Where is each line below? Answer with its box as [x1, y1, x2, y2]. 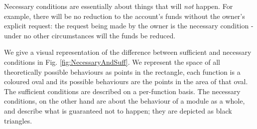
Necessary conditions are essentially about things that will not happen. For [4, 1, 233, 11]
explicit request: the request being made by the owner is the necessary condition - [4, 20, 254, 31]
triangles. [4, 115, 32, 126]
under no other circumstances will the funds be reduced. [4, 30, 176, 40]
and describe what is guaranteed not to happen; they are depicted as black [4, 105, 232, 116]
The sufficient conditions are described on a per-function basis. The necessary [4, 86, 241, 96]
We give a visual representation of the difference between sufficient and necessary [4, 47, 252, 57]
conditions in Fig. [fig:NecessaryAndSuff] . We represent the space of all [4, 56, 220, 67]
